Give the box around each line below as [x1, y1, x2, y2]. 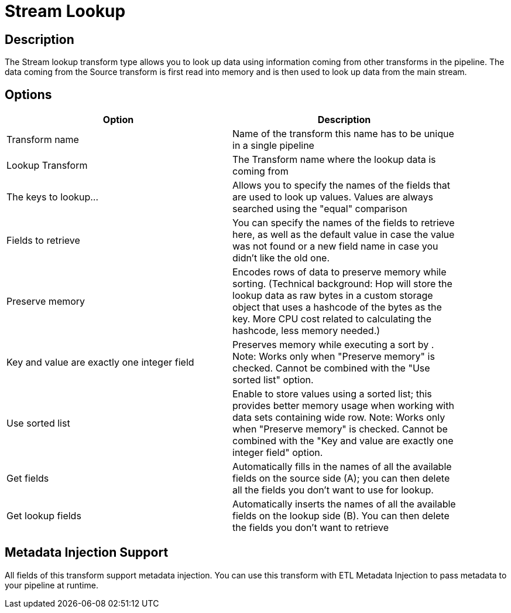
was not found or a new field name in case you [232, 240, 438, 253]
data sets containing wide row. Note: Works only [232, 411, 445, 424]
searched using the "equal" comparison [232, 203, 407, 215]
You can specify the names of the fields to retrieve [232, 217, 455, 229]
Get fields [6, 472, 49, 485]
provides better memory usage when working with [232, 400, 454, 412]
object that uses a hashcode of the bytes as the [232, 301, 442, 314]
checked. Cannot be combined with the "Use [232, 362, 430, 374]
